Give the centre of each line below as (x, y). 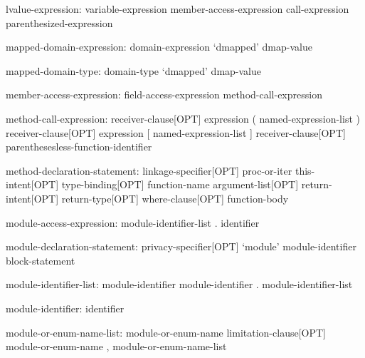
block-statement (41, 260)
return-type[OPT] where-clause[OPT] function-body (175, 198)
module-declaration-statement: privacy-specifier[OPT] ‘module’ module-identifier (181, 246)
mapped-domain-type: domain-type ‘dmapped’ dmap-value (133, 70)
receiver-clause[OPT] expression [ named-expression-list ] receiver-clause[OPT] (176, 132)
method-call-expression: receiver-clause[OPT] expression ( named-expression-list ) (183, 118)
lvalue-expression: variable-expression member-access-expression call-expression (178, 9)
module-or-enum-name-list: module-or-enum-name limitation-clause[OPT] (166, 332)
